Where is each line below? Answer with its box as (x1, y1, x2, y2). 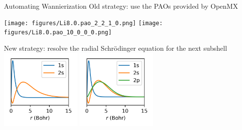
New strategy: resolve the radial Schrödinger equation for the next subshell (4, 43, 227, 53)
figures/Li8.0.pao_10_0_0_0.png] (4, 29, 112, 36)
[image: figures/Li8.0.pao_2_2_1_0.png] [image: (4, 19, 163, 27)
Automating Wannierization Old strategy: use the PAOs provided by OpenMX (4, 1, 238, 11)
